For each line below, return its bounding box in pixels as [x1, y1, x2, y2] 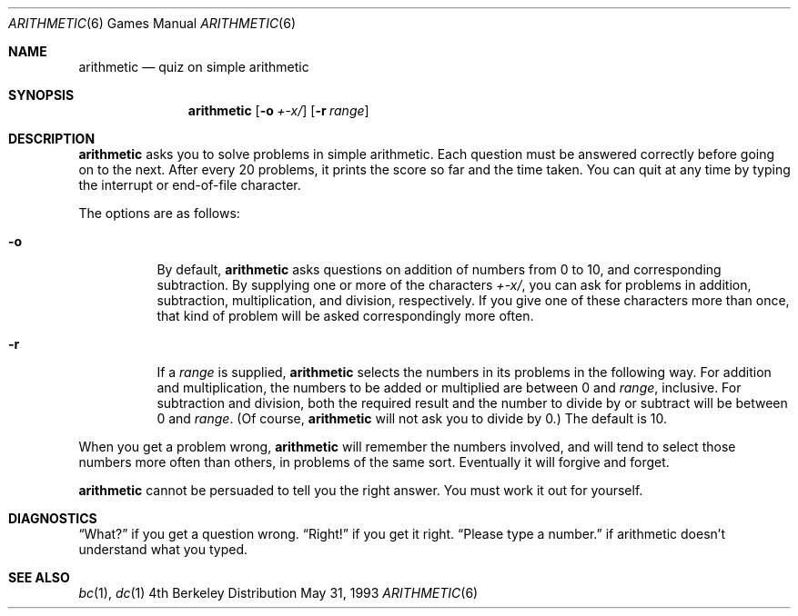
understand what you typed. [78, 541, 248, 557]
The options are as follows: [78, 205, 240, 221]
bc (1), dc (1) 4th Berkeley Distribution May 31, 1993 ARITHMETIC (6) [78, 585, 479, 601]
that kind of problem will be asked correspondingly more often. [157, 308, 534, 323]
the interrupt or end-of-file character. [78, 177, 301, 193]
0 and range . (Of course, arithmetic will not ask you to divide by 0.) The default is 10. [157, 411, 667, 426]
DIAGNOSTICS [8, 511, 97, 526]
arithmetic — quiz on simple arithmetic [78, 59, 309, 75]
